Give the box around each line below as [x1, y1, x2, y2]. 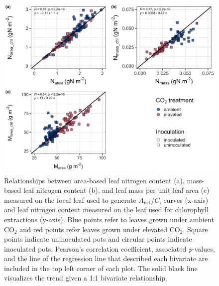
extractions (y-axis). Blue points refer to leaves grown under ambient [4, 214, 214, 224]
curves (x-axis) [163, 194, 209, 205]
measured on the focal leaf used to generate [4, 194, 136, 205]
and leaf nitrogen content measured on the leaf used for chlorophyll [4, 204, 209, 215]
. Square [183, 224, 208, 234]
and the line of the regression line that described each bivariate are [4, 253, 208, 264]
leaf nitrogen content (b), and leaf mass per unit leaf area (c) [23, 185, 210, 195]
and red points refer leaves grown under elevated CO [19, 224, 180, 234]
